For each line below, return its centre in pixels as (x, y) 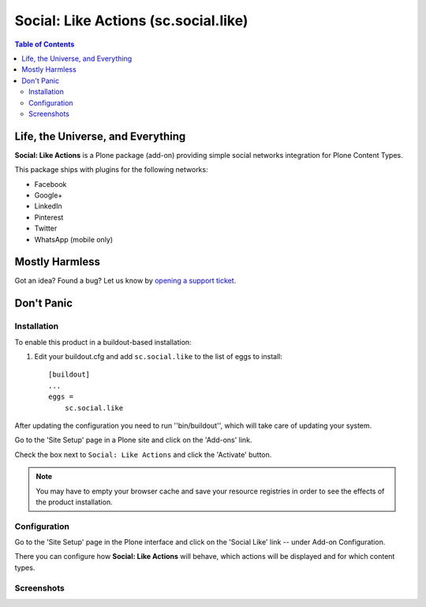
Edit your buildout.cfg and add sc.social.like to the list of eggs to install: (159, 356)
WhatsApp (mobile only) (74, 239)
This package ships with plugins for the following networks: (111, 170)
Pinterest (49, 217)
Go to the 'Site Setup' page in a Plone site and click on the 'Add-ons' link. (133, 440)
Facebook (50, 184)
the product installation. (75, 502)
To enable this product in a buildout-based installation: (103, 342)
